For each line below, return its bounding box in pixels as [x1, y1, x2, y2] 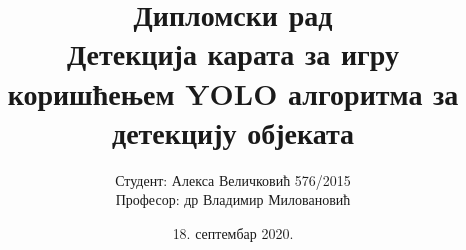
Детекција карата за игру [66, 33, 400, 74]
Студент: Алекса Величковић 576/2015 [115, 169, 351, 190]
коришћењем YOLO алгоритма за [7, 72, 459, 113]
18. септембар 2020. [172, 222, 294, 243]
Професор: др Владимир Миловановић [115, 189, 351, 210]
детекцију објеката [111, 111, 355, 152]
